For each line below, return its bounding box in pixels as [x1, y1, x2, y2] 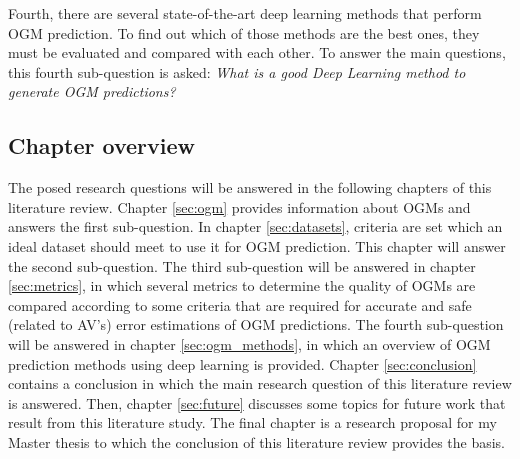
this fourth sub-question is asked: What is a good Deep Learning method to [8, 61, 466, 82]
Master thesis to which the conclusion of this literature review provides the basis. [8, 431, 506, 452]
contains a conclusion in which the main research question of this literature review [8, 373, 512, 394]
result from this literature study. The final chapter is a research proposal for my [8, 412, 497, 433]
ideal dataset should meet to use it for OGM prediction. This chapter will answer [8, 235, 506, 256]
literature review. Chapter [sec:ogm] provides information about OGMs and [8, 196, 471, 217]
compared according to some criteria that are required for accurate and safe [8, 294, 472, 315]
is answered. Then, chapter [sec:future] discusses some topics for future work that [8, 392, 506, 413]
